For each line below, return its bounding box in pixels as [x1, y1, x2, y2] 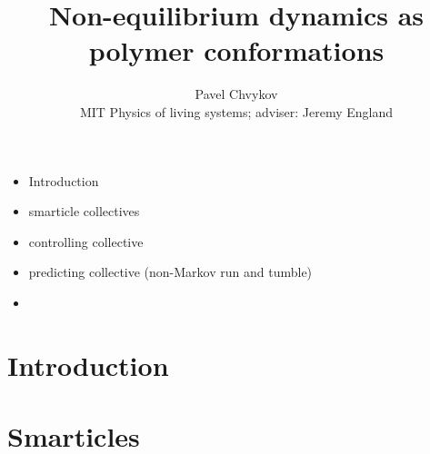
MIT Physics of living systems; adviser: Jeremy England [79, 102, 394, 121]
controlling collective [28, 232, 144, 251]
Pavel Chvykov [195, 84, 278, 104]
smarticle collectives [28, 202, 140, 221]
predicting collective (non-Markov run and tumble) [28, 262, 313, 281]
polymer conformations [88, 32, 385, 69]
